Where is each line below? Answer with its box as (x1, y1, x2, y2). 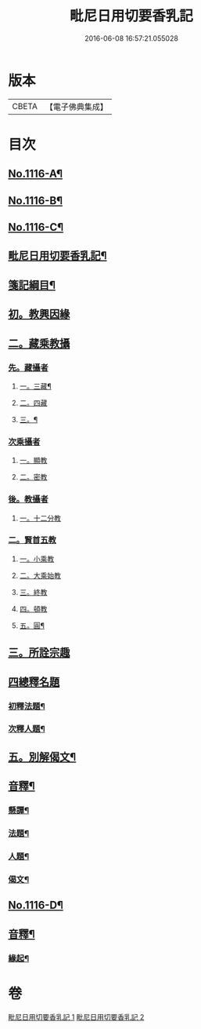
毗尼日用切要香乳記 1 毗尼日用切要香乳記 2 (8, 1012, 145, 1021)
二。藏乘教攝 (8, 337, 70, 350)
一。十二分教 (19, 513, 61, 523)
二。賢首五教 (8, 535, 57, 546)
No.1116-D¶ (8, 899, 64, 912)
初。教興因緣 (8, 308, 70, 321)
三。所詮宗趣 (8, 646, 70, 659)
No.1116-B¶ (8, 194, 63, 207)
